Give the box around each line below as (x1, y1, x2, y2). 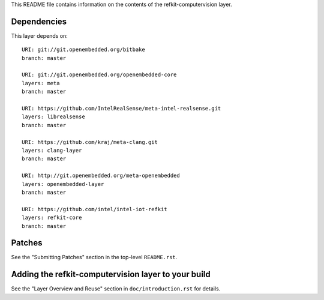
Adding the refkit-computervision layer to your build (11, 269, 211, 280)
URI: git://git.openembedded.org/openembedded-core (22, 71, 177, 78)
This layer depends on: (11, 32, 68, 39)
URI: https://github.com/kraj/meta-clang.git (22, 139, 158, 145)
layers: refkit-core (22, 214, 82, 221)
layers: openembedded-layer (22, 181, 104, 187)
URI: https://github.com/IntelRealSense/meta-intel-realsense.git (22, 105, 221, 112)
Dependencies (11, 16, 67, 26)
